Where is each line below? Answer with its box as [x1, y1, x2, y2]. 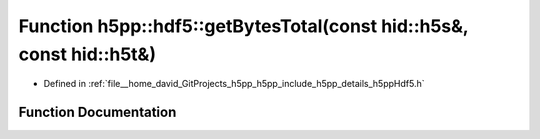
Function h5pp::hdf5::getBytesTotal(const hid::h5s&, [18, 15, 469, 37]
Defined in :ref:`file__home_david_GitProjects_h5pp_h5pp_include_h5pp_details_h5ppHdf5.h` [43, 78, 425, 90]
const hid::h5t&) [18, 43, 157, 65]
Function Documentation [18, 104, 177, 121]
